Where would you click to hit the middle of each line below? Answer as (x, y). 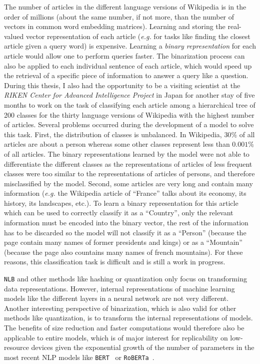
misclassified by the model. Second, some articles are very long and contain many (128, 183)
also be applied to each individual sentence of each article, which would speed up (128, 65)
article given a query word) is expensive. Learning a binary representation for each (130, 46)
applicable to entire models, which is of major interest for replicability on (116, 337)
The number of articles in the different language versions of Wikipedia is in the (125, 7)
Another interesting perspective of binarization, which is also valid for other (120, 308)
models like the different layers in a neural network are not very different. (116, 298)
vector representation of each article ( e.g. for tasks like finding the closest (138, 36)
